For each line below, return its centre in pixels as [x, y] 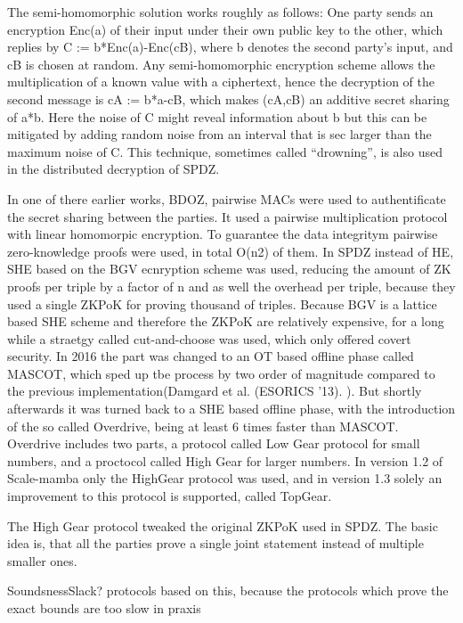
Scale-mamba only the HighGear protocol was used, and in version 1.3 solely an [225, 478]
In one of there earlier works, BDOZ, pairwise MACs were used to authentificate [227, 198]
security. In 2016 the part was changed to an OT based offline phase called [211, 356]
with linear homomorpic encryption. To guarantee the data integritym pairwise [223, 234]
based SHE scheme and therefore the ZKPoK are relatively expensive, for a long [226, 321]
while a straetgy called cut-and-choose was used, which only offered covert [209, 338]
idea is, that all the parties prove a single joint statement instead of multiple [215, 543]
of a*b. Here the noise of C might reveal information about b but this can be [217, 116]
